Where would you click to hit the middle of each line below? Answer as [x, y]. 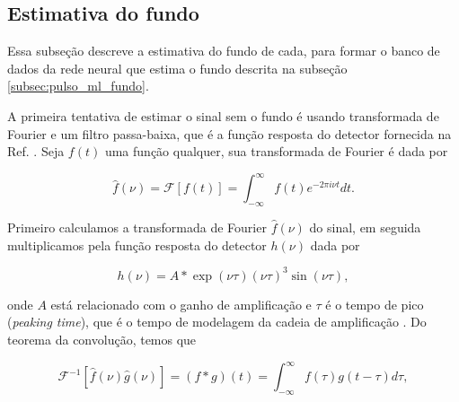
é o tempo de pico [375, 304]
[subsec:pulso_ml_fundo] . [78, 86]
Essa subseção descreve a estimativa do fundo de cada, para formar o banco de [224, 51]
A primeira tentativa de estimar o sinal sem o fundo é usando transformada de [223, 115]
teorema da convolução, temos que [102, 339]
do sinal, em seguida [365, 227]
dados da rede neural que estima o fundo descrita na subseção [177, 68]
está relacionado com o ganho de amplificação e [181, 304]
